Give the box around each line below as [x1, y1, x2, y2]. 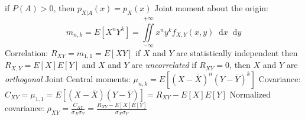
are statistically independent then [176, 46, 298, 59]
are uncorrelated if [131, 59, 197, 71]
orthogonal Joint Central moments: [5, 72, 131, 85]
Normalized [229, 87, 271, 100]
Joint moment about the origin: [154, 2, 268, 14]
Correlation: [5, 46, 48, 59]
